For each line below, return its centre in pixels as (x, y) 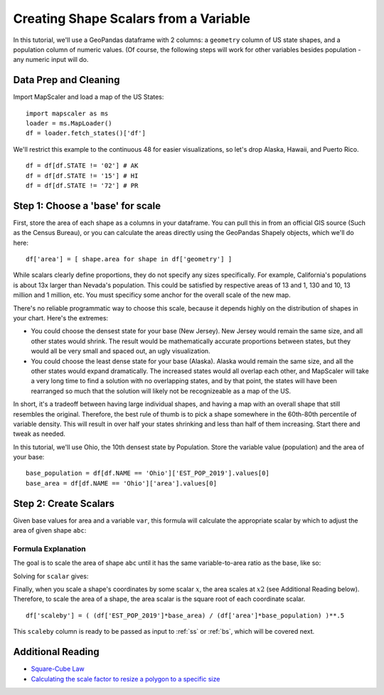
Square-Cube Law (58, 669)
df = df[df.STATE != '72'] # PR (82, 185)
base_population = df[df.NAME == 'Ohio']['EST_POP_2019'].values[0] (148, 473)
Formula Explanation (49, 548)
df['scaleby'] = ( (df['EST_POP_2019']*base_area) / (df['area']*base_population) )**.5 (185, 615)
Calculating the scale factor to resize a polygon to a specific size (126, 679)
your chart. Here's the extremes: (61, 318)
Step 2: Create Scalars (64, 503)
